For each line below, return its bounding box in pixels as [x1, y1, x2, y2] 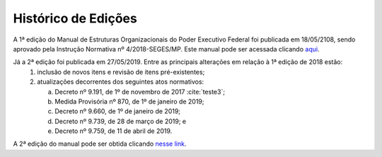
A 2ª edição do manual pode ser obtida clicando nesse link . [13, 139, 187, 148]
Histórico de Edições [13, 11, 137, 26]
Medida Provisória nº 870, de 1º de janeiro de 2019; [54, 97, 204, 106]
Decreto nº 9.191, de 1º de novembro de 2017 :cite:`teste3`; [54, 87, 226, 96]
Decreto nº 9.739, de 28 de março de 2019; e [54, 117, 187, 125]
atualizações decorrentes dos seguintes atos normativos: [37, 77, 204, 86]
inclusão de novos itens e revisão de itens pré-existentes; [37, 68, 205, 76]
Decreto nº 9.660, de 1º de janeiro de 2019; [54, 107, 180, 115]
